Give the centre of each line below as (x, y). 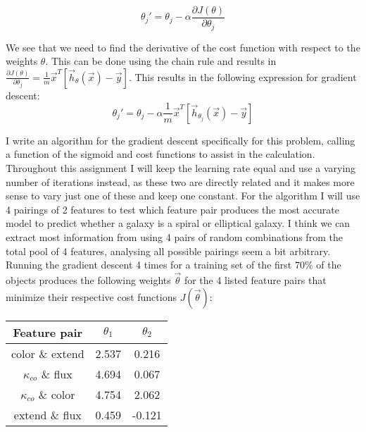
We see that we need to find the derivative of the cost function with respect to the (183, 47)
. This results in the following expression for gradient (242, 76)
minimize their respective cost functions (91, 296)
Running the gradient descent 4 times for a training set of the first (149, 265)
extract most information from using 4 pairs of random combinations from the (174, 236)
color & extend (48, 353)
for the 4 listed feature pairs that (255, 279)
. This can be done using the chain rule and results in (161, 61)
